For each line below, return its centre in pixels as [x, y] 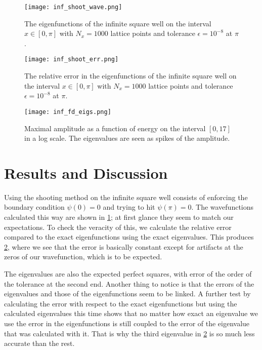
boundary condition [34, 207]
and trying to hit [129, 207]
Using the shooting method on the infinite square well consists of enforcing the [126, 197]
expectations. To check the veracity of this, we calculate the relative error [118, 227]
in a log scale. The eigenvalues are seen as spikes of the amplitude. [127, 138]
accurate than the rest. [39, 343]
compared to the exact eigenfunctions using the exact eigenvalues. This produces [129, 237]
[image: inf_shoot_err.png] [72, 60]
